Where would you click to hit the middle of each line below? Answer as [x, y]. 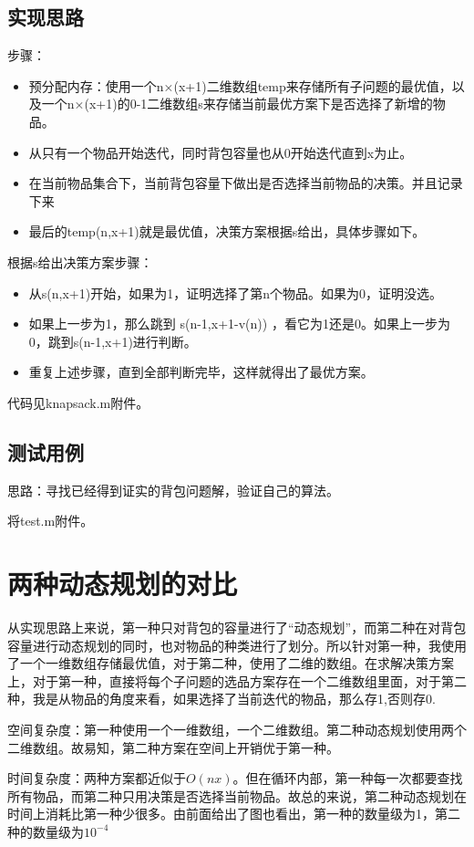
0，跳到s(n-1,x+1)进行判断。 [113, 341]
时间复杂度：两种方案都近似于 [97, 778]
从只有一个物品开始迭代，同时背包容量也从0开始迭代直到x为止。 [221, 152]
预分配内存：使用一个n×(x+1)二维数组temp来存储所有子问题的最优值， [240, 85]
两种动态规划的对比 [123, 584]
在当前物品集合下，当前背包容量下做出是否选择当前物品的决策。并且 [233, 183]
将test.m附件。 [51, 521]
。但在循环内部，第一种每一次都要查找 [348, 778]
